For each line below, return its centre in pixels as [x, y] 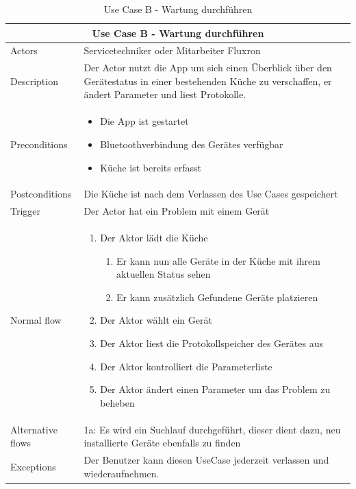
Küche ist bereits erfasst [151, 167]
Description [34, 81]
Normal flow [36, 320]
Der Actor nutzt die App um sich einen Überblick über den [208, 68]
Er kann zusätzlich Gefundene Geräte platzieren [217, 297]
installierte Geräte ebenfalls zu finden [162, 443]
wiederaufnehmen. [122, 473]
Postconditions [41, 194]
